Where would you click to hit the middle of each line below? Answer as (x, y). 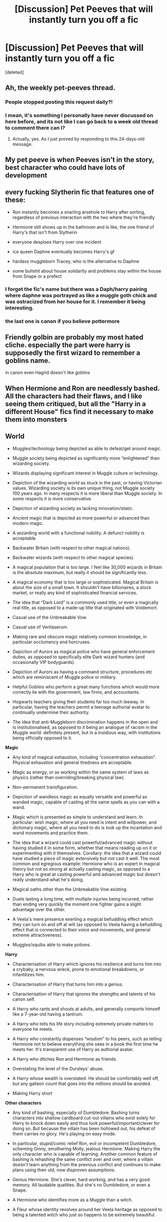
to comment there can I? (35, 128)
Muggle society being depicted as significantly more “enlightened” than (86, 458)
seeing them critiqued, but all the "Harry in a (76, 404)
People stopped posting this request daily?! (59, 102)
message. (22, 144)
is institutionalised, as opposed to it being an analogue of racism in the (85, 727)
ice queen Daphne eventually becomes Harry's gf (63, 251)
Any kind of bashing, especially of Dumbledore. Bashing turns (76, 1112)
